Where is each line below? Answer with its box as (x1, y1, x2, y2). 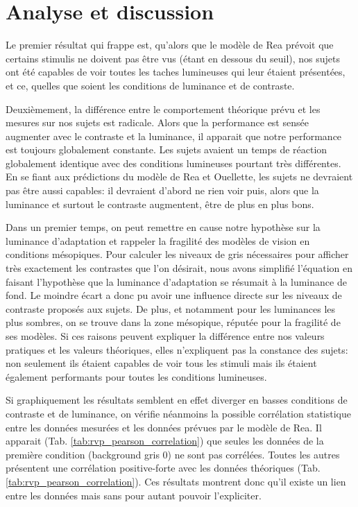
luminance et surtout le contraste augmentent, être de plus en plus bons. (6, 196, 314, 211)
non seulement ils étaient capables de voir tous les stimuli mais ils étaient (6, 356, 317, 370)
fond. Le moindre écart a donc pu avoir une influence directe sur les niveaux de (6, 288, 342, 302)
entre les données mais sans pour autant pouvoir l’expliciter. (6, 488, 262, 502)
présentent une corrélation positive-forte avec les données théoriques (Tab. (6, 461, 321, 475)
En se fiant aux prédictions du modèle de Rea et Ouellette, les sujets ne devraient (6, 169, 353, 184)
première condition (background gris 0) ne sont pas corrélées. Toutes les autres (6, 447, 340, 461)
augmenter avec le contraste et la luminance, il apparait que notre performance (6, 128, 342, 143)
